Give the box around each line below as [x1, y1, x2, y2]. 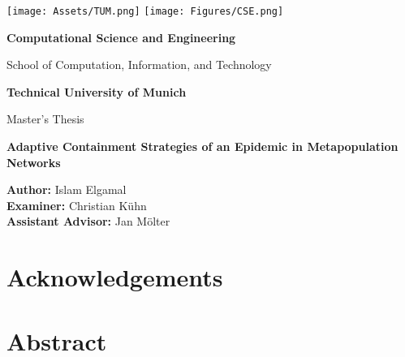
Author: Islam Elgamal [6, 181, 127, 198]
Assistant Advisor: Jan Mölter [6, 213, 170, 230]
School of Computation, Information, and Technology [6, 56, 272, 73]
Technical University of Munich [6, 83, 187, 100]
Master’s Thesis [6, 110, 84, 127]
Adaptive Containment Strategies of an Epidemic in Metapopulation [6, 138, 399, 155]
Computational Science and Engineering [6, 28, 236, 45]
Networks [6, 153, 61, 170]
